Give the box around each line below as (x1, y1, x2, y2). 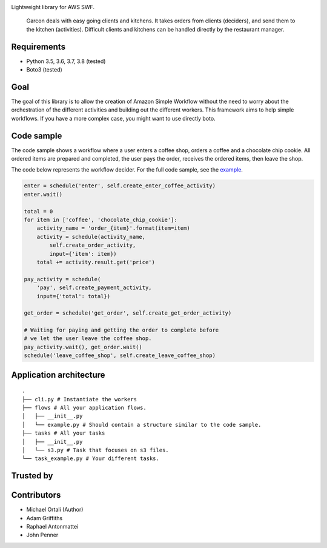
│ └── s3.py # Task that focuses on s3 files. (22, 446, 169, 453)
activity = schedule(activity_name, (36, 233, 145, 240)
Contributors (11, 490, 61, 500)
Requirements (11, 41, 66, 52)
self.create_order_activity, (49, 242, 136, 249)
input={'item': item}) (49, 250, 117, 257)
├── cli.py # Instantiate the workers (22, 396, 137, 403)
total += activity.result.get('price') (36, 258, 156, 266)
